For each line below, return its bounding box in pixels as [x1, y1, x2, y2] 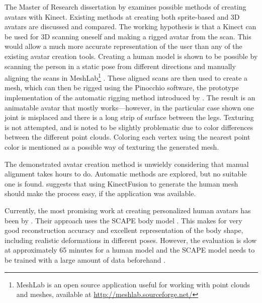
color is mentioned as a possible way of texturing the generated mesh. [5, 141, 219, 152]
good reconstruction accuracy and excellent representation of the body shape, [5, 225, 243, 235]
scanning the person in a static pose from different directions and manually [5, 60, 236, 71]
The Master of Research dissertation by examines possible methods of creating [5, 2, 246, 12]
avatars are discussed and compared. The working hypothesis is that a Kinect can [5, 21, 256, 32]
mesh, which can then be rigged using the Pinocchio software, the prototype [5, 82, 239, 93]
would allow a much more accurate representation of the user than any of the [5, 41, 242, 51]
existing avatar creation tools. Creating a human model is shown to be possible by [5, 50, 258, 61]
